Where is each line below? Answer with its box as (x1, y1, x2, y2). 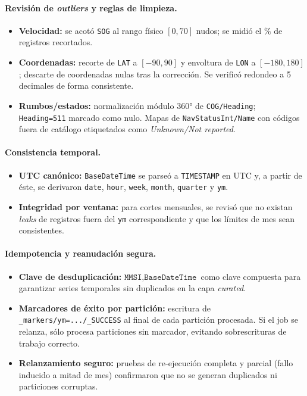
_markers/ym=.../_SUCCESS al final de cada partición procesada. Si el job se (18, 313, 298, 326)
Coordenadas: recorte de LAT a (18, 56, 137, 68)
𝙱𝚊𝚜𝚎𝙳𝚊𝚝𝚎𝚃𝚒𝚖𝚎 (144, 273, 197, 282)
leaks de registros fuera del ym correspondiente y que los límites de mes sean (18, 212, 295, 224)
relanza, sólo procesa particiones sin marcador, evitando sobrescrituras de (18, 325, 287, 337)
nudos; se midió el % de (196, 24, 283, 36)
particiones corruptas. (18, 380, 98, 392)
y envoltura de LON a (180, 56, 256, 68)
